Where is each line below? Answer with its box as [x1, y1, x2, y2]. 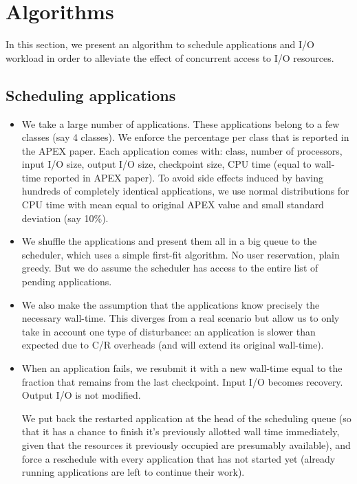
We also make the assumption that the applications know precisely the [21, 297, 320, 311]
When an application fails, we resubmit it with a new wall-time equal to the [21, 361, 343, 375]
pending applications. [21, 274, 112, 289]
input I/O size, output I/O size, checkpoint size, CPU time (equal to [21, 157, 312, 171]
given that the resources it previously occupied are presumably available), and [21, 437, 351, 452]
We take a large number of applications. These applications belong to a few [21, 116, 340, 131]
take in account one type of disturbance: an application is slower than [21, 324, 316, 338]
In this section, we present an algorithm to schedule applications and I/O [6, 37, 314, 52]
